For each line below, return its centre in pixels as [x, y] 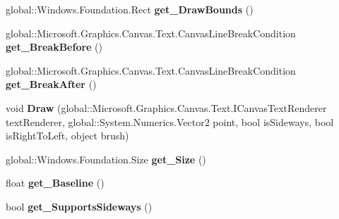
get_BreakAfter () [51, 84]
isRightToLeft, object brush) [67, 136]
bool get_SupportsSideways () [79, 206]
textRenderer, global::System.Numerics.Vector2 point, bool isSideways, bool [170, 121]
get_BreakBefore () [54, 47]
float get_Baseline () [55, 183]
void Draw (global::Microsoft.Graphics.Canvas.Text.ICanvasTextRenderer [166, 107]
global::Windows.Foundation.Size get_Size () [106, 159]
